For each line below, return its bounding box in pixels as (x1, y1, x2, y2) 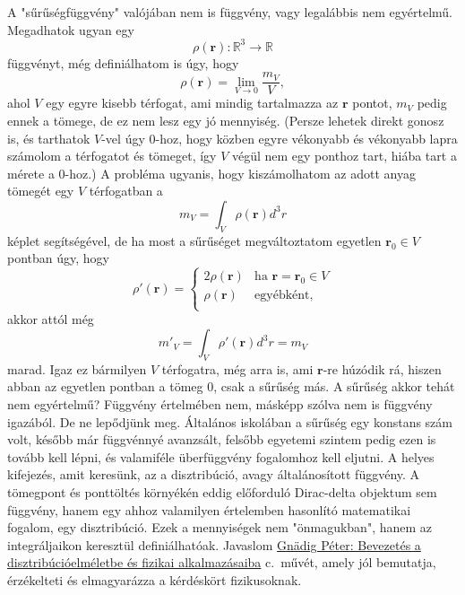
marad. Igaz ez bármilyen (7, 359, 147, 378)
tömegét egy (7, 181, 74, 200)
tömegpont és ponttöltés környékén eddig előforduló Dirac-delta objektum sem (7, 483, 437, 502)
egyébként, (254, 289, 314, 302)
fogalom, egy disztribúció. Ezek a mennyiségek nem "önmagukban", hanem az (7, 518, 433, 537)
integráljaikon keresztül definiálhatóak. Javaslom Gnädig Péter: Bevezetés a (7, 535, 421, 554)
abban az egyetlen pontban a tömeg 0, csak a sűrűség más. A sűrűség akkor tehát (7, 377, 455, 396)
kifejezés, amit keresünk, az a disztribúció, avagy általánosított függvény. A (7, 465, 420, 484)
